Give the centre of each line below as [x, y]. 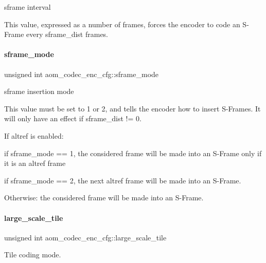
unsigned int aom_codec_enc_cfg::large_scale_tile [85, 237]
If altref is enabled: [34, 135]
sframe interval [28, 7]
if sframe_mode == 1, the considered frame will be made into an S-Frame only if [133, 153]
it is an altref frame [35, 163]
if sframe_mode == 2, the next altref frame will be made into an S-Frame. [123, 180]
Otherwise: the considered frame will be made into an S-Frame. [104, 198]
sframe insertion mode [39, 91]
